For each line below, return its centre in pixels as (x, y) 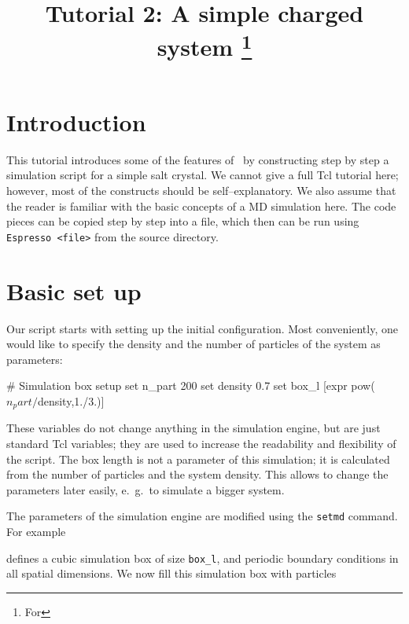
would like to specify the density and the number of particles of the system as (193, 344)
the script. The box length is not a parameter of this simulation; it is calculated (198, 459)
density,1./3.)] (71, 400)
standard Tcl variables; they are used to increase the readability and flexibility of (201, 443)
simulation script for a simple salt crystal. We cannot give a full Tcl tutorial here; (203, 175)
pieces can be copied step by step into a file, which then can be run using (183, 221)
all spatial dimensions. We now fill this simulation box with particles (171, 573)
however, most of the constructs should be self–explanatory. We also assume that (201, 191)
